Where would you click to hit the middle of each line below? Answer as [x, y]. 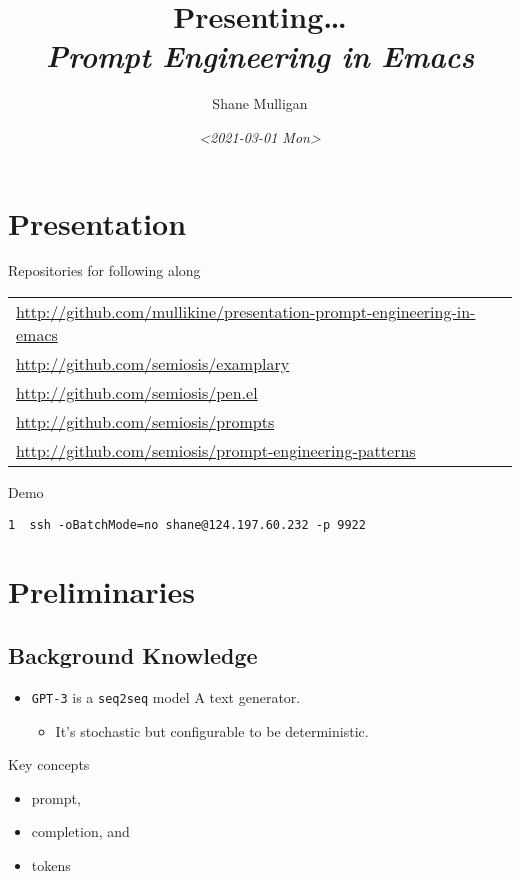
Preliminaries [101, 591]
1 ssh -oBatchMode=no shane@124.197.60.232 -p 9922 [187, 524]
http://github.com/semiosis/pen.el [137, 393]
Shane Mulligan [260, 103]
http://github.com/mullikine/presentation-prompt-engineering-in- [246, 312]
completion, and [80, 831]
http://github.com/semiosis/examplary [153, 364]
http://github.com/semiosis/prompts [145, 422]
